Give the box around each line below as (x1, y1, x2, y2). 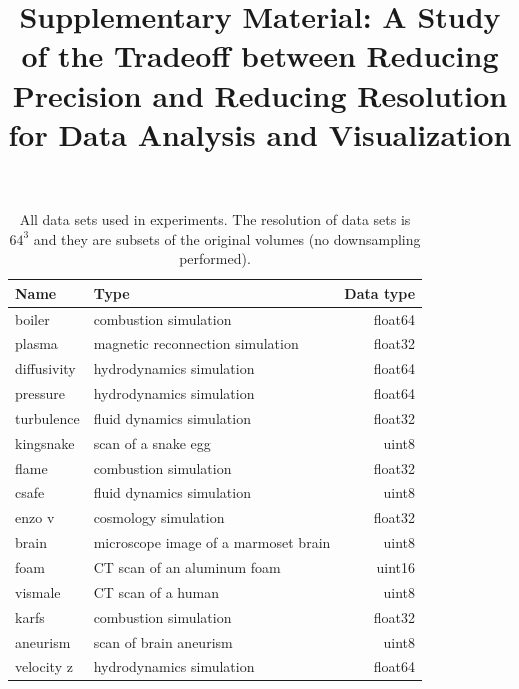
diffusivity (15, 358, 76, 379)
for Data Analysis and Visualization (8, 113, 512, 154)
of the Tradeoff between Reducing (21, 35, 499, 76)
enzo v (15, 507, 55, 528)
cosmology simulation (93, 507, 225, 528)
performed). (179, 248, 251, 269)
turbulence (15, 407, 80, 428)
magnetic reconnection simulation (93, 333, 299, 354)
